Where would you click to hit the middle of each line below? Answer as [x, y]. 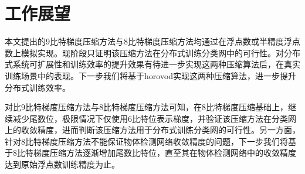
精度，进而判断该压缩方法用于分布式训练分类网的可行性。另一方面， [169, 130]
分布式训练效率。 [38, 87]
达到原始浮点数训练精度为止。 [62, 164]
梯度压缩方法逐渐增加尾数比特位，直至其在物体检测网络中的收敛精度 [165, 153]
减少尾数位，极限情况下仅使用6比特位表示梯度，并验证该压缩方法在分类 [150, 118]
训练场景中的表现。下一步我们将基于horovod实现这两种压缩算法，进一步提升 [151, 75]
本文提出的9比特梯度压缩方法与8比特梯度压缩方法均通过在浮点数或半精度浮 [148, 41]
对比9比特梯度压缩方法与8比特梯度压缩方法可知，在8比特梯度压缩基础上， [146, 107]
